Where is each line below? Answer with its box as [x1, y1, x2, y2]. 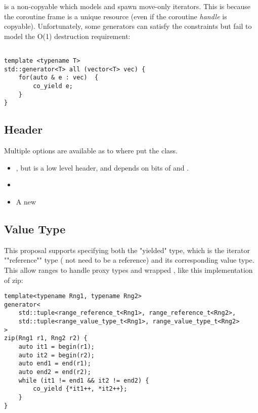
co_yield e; [33, 82, 73, 90]
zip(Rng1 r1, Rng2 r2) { [4, 335, 88, 342]
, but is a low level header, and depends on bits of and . [16, 162, 189, 173]
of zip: [4, 274, 23, 285]
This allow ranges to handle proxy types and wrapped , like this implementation [4, 264, 253, 275]
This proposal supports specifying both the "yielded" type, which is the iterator [4, 244, 250, 255]
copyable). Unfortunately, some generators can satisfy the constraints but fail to [4, 21, 252, 31]
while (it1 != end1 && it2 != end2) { [18, 377, 149, 384]
